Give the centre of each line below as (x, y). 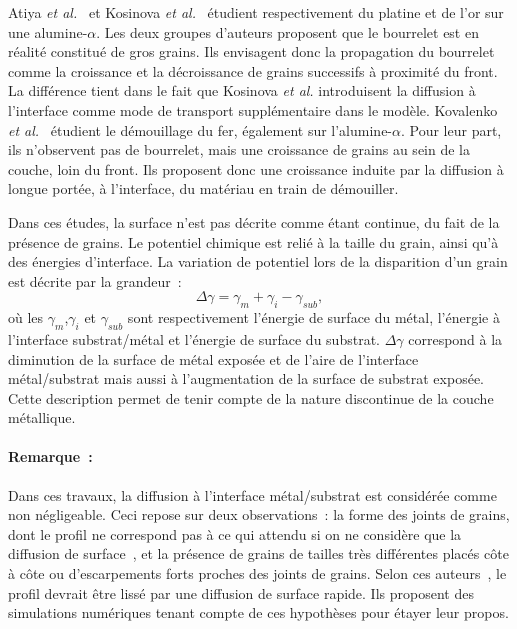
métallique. (42, 417)
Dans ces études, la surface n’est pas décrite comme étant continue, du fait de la (254, 221)
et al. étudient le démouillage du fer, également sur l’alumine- (200, 129)
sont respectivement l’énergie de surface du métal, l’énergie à (313, 317)
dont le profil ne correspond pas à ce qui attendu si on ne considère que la (235, 533)
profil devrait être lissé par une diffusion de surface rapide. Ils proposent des (241, 592)
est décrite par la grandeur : (95, 280)
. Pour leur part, (451, 129)
